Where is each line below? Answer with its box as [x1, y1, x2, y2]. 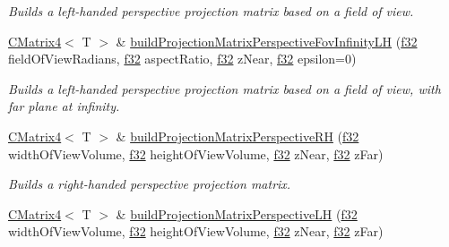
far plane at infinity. [8, 97, 120, 115]
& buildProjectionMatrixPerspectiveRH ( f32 [116, 126, 359, 145]
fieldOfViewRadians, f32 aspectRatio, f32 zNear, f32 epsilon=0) [8, 49, 357, 68]
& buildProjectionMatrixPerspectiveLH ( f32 [116, 204, 358, 223]
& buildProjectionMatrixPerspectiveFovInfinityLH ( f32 [116, 31, 418, 50]
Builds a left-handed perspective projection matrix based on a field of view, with [8, 79, 441, 98]
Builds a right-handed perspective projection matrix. [8, 175, 291, 193]
